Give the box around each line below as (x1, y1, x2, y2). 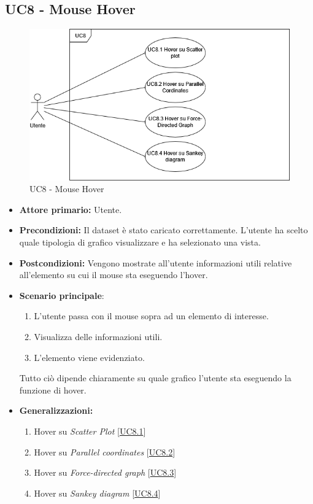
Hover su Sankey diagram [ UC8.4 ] (34, 486, 161, 499)
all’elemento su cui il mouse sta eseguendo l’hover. (19, 268, 208, 281)
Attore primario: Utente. (19, 203, 122, 215)
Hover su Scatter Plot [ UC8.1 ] (34, 424, 146, 437)
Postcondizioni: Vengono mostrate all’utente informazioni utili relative (19, 256, 292, 269)
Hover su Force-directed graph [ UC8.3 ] (34, 466, 177, 479)
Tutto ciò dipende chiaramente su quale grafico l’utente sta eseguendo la (19, 371, 292, 384)
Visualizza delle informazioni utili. (34, 330, 163, 343)
